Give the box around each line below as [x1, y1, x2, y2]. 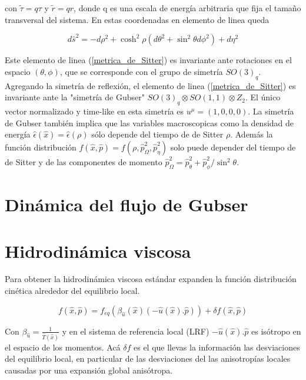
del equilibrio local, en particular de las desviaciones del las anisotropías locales [5, 352, 291, 365]
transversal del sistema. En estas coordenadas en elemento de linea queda [5, 13, 270, 25]
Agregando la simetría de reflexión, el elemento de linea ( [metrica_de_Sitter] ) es [5, 79, 296, 91]
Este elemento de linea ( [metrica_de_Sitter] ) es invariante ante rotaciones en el [5, 54, 292, 66]
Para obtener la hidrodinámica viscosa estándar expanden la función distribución [5, 273, 297, 285]
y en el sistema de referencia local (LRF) [62, 325, 209, 337]
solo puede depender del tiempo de [170, 141, 296, 153]
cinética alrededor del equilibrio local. [5, 284, 140, 297]
